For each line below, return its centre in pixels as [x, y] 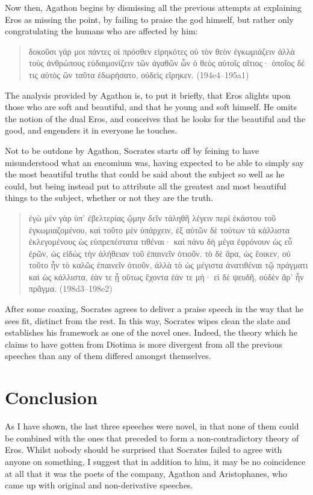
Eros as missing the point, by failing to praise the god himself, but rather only [149, 19]
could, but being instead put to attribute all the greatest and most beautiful [146, 186]
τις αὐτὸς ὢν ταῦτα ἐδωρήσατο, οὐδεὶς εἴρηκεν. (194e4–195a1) [139, 74]
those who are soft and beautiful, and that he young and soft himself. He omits [151, 107]
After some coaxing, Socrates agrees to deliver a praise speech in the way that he [154, 309]
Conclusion [51, 397]
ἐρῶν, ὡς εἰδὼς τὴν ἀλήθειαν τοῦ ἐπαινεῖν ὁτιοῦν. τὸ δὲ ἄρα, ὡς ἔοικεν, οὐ [160, 253]
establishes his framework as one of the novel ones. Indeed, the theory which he [151, 332]
